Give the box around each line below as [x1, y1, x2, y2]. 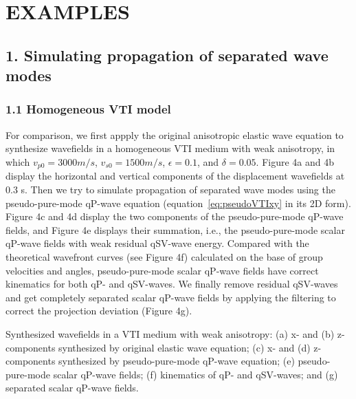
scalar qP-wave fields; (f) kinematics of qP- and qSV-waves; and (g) [53, 367, 338, 381]
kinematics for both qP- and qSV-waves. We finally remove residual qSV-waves [5, 277, 338, 291]
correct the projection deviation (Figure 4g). [5, 303, 192, 318]
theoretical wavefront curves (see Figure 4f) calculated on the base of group [5, 249, 323, 263]
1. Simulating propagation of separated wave [5, 44, 329, 65]
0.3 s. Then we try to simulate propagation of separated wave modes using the [5, 182, 335, 196]
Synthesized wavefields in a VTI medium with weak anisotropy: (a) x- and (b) [5, 326, 335, 341]
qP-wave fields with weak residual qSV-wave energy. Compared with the [5, 236, 309, 250]
